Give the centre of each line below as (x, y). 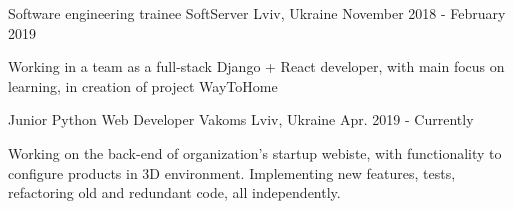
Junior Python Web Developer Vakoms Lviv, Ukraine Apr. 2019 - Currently (241, 119)
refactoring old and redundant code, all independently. (174, 192)
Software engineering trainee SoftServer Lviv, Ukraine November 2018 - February (257, 13)
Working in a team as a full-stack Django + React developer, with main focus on (256, 66)
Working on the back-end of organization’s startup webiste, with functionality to (255, 152)
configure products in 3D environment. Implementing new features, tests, (232, 172)
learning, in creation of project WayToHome (143, 85)
